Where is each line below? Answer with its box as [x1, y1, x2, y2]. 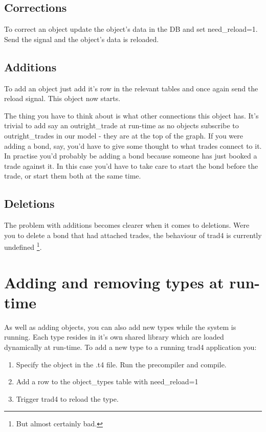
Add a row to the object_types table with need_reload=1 [16, 376, 198, 387]
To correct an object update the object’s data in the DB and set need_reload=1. [4, 24, 258, 34]
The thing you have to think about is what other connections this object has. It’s [4, 110, 259, 121]
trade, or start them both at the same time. [4, 170, 141, 181]
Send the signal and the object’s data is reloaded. [4, 33, 159, 44]
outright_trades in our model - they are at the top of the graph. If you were [4, 130, 243, 141]
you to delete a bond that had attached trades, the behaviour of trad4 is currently [4, 229, 262, 240]
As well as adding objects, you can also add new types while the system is [4, 321, 236, 332]
